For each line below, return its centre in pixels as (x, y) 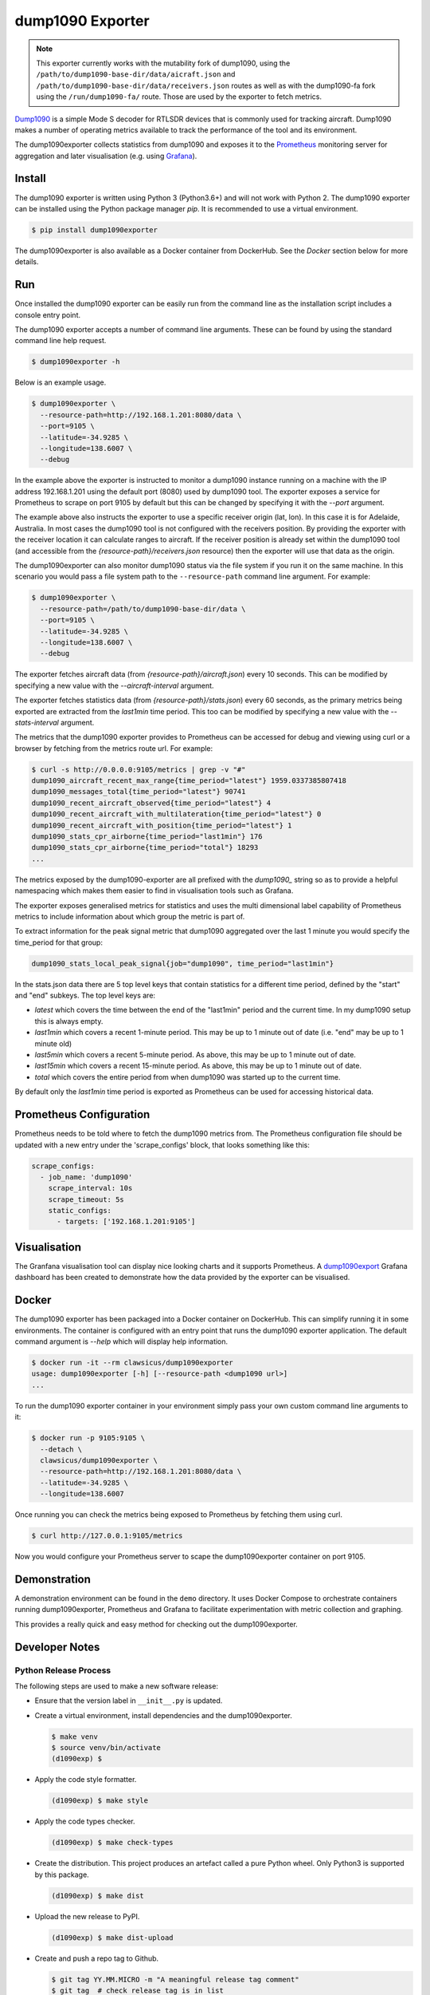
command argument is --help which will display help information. (121, 1341)
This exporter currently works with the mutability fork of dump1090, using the (163, 63)
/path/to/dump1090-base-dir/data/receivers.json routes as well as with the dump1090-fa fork (206, 85)
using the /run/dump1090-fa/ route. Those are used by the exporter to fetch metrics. (179, 97)
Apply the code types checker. (85, 1821)
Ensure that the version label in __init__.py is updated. (129, 1701)
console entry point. (48, 314)
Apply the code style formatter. (86, 1780)
